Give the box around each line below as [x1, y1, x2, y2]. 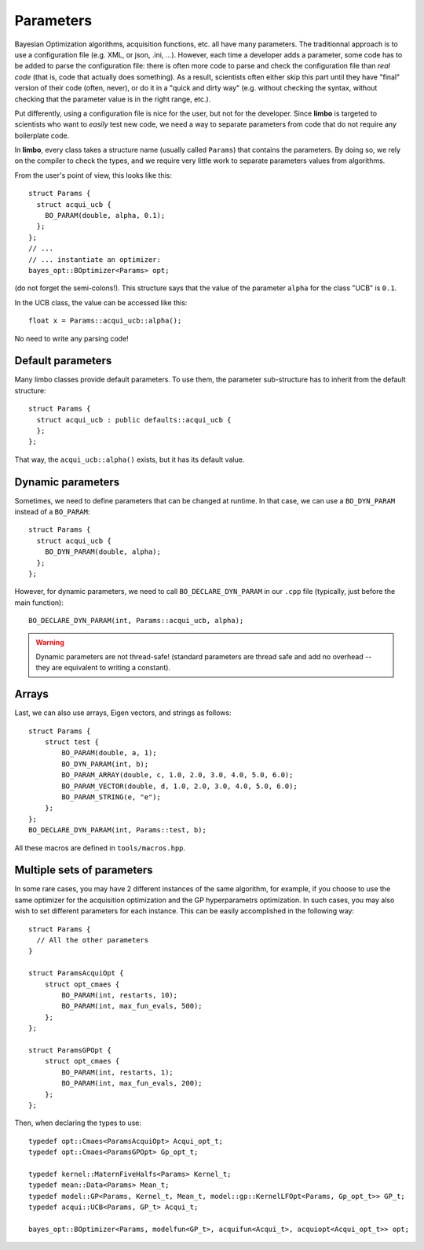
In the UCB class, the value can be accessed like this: [14, 297, 188, 307]
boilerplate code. [14, 131, 70, 140]
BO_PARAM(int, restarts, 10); [61, 991, 178, 999]
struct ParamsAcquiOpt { [28, 968, 124, 978]
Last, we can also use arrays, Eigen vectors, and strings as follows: [14, 708, 232, 717]
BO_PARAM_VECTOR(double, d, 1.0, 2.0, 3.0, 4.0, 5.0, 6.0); [61, 781, 298, 791]
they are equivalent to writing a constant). [35, 663, 171, 673]
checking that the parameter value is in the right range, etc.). [14, 94, 211, 104]
